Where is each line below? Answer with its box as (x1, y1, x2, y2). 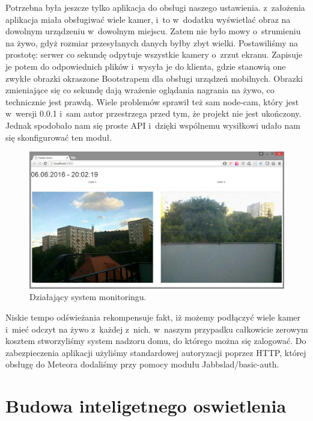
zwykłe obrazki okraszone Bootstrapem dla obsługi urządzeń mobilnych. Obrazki (5, 72, 303, 84)
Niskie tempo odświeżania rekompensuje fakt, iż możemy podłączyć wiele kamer (5, 311, 301, 324)
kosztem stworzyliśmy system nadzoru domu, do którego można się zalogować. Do (5, 334, 306, 347)
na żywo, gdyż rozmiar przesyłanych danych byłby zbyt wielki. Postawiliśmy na (5, 36, 299, 49)
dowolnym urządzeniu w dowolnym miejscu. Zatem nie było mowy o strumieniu (5, 25, 301, 37)
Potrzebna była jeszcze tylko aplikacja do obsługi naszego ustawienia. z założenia (5, 1, 305, 13)
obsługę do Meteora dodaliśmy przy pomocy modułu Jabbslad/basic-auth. (5, 358, 279, 370)
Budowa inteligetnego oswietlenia (5, 393, 287, 418)
